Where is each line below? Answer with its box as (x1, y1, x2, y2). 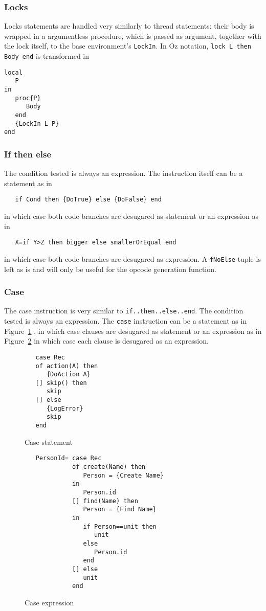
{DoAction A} (46, 371, 91, 378)
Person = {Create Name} (83, 471, 164, 479)
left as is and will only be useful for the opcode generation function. (4, 263, 216, 274)
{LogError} (46, 404, 83, 412)
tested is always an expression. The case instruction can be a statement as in (4, 315, 247, 326)
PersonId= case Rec (35, 455, 102, 462)
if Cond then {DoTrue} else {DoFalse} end (15, 196, 162, 203)
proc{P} (15, 94, 41, 102)
